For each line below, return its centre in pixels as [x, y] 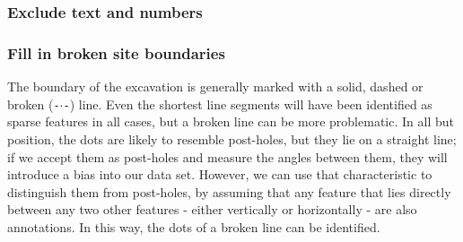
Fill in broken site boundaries [116, 52]
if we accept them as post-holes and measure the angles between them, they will [227, 156]
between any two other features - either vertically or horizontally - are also [212, 209]
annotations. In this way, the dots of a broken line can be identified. [194, 226]
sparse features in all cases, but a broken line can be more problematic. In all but [231, 121]
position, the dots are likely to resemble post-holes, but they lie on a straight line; [232, 138]
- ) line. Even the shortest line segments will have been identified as [248, 104]
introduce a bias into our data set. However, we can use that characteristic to [220, 174]
